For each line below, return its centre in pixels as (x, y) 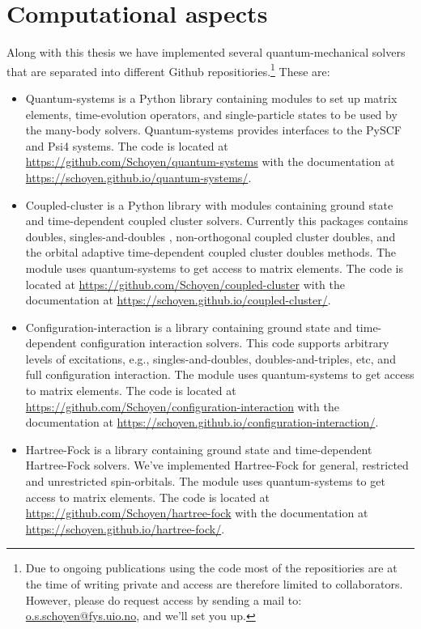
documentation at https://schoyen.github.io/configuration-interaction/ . (202, 422)
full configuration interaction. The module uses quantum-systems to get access (220, 374)
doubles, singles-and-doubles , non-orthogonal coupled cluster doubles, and (210, 236)
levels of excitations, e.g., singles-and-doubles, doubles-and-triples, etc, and (210, 358)
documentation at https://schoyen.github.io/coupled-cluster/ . (178, 300)
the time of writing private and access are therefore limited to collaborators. (214, 584)
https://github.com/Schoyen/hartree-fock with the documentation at (197, 513)
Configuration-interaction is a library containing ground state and (189, 327)
